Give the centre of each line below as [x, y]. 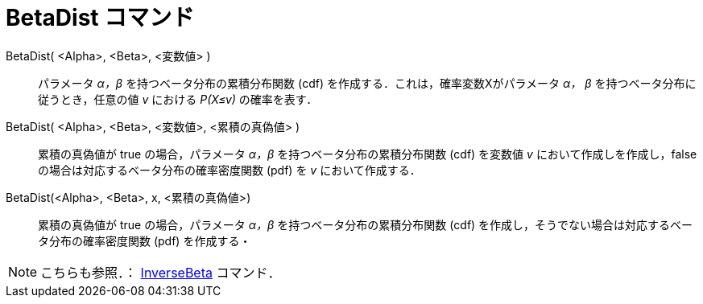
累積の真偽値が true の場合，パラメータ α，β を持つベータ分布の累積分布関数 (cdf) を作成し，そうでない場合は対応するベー [366, 224]
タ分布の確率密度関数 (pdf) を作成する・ [145, 240]
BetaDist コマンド [100, 18]
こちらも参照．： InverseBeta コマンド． [161, 272]
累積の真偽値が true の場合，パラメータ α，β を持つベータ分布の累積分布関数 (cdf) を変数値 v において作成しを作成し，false [368, 154]
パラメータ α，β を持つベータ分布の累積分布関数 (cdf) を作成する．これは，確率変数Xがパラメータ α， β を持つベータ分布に [367, 83]
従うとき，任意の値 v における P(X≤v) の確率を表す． [178, 99]
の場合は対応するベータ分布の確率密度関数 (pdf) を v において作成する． [230, 170]
